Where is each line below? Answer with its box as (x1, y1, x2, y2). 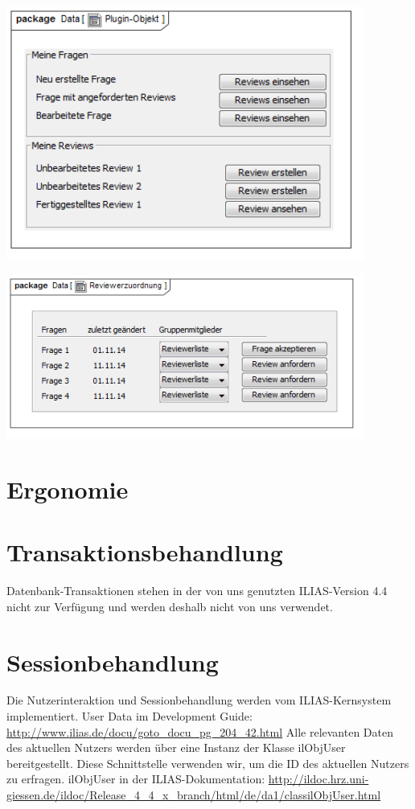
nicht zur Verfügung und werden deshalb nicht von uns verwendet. (6, 598, 333, 614)
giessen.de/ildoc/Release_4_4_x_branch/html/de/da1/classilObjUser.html (6, 786, 381, 803)
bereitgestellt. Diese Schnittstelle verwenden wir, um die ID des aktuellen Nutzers (6, 754, 409, 771)
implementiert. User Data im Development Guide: (6, 708, 253, 725)
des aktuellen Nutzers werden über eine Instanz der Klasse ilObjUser (6, 739, 346, 756)
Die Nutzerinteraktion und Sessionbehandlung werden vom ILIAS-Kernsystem (6, 692, 392, 708)
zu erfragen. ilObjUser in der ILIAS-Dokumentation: (6, 770, 265, 787)
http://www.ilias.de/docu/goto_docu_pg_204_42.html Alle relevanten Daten (6, 723, 394, 740)
